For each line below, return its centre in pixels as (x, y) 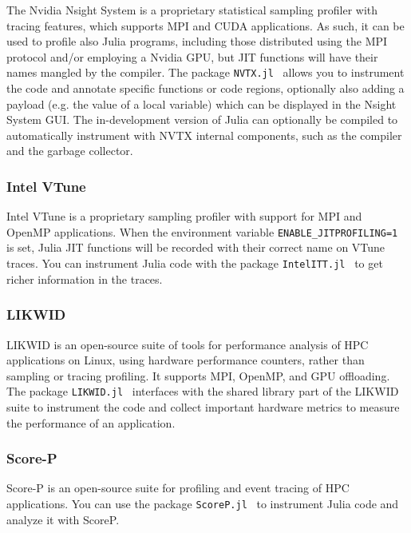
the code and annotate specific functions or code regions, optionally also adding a (205, 88)
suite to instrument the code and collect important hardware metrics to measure (203, 406)
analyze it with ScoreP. (63, 519)
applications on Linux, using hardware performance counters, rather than (186, 360)
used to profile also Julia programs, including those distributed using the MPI (197, 41)
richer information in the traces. (85, 278)
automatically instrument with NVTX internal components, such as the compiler (204, 135)
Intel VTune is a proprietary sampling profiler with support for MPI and (184, 216)
